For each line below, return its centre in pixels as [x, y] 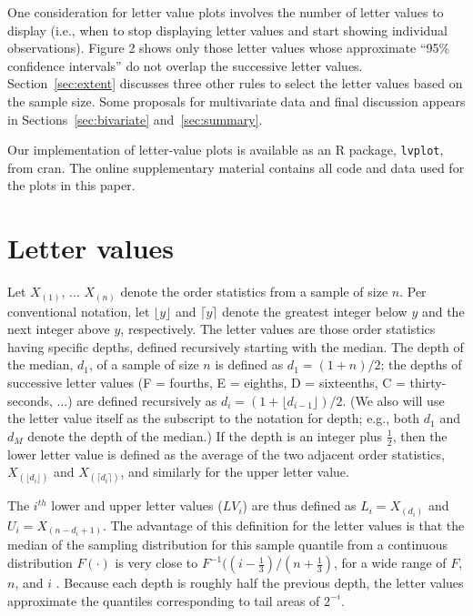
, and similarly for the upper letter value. [235, 472]
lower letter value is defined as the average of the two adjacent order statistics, [226, 454]
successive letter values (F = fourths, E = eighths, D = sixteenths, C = [206, 383]
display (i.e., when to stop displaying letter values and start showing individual [227, 30]
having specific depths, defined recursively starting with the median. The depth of [236, 346]
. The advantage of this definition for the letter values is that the [283, 525]
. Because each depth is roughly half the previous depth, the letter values [260, 583]
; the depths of [421, 364]
